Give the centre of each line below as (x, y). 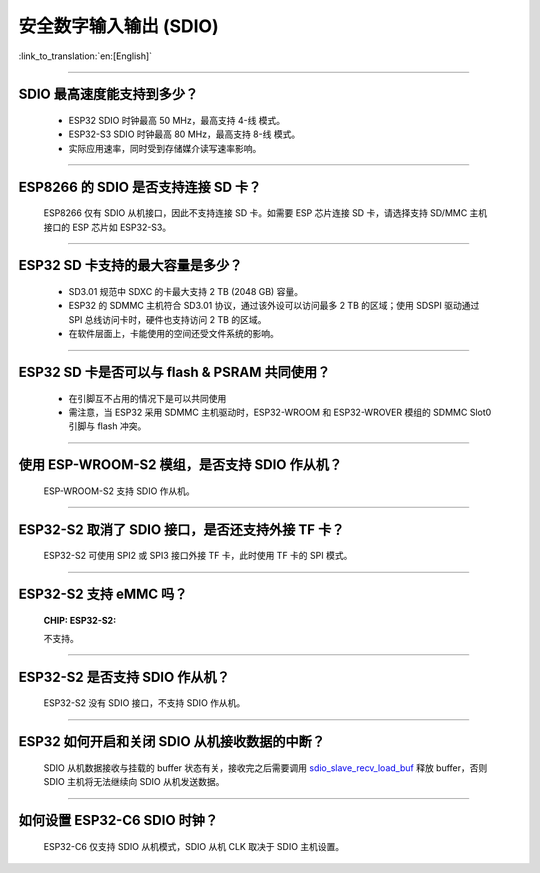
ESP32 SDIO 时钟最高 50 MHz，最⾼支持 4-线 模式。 (177, 120)
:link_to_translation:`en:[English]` (85, 56)
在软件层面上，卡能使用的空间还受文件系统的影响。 (173, 334)
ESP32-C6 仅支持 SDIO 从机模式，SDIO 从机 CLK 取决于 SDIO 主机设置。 (194, 846)
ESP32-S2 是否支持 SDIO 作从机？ (124, 676)
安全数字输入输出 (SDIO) (118, 26)
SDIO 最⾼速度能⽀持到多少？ (108, 94)
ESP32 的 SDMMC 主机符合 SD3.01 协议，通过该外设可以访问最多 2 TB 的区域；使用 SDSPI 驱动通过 (274, 306)
